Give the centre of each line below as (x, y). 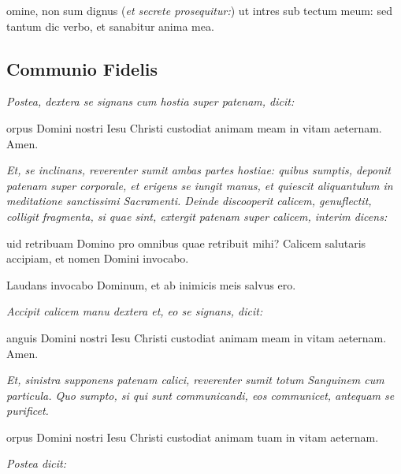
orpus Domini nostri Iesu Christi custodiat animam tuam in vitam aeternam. (193, 437)
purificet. (28, 411)
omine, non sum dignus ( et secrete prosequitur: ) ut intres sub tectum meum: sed (199, 10)
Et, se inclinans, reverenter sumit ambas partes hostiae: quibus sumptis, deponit (199, 170)
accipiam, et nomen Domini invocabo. (98, 258)
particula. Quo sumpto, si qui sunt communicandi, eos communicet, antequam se (200, 395)
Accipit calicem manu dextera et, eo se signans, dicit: (135, 311)
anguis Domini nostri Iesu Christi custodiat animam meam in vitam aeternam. (197, 337)
